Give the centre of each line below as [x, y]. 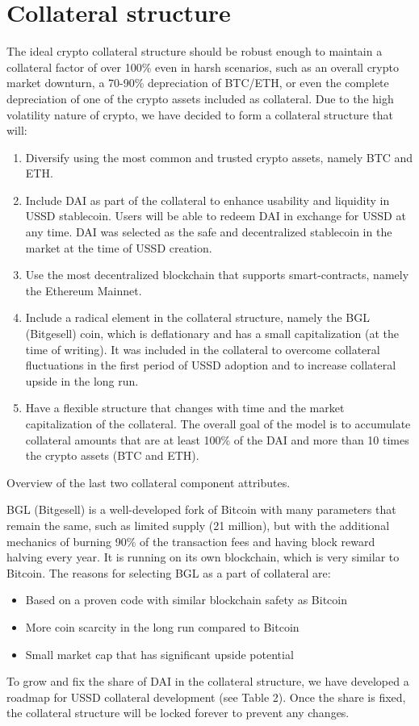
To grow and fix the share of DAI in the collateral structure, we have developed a [208, 681]
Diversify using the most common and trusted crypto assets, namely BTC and [219, 157]
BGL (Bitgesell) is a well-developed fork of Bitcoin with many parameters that [201, 509]
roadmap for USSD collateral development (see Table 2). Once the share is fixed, [206, 697]
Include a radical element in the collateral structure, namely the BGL [197, 317]
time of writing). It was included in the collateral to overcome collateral [203, 349]
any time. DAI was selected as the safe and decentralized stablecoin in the [209, 232]
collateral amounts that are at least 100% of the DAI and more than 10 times [217, 439]
